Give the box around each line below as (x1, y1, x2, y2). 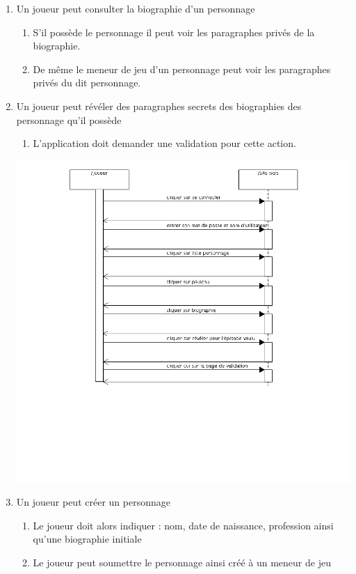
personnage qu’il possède (16, 112, 122, 127)
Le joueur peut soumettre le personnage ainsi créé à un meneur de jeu (33, 554, 331, 569)
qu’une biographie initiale (33, 532, 142, 546)
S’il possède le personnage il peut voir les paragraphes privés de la (33, 24, 315, 39)
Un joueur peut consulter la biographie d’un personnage (16, 1, 255, 15)
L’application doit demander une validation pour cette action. (33, 136, 296, 150)
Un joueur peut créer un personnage (16, 495, 170, 509)
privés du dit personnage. (33, 75, 141, 90)
